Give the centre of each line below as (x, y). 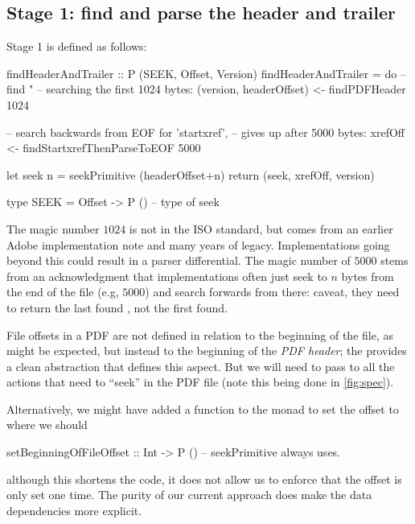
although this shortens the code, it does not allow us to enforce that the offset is (204, 479)
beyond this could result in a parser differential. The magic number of (179, 260)
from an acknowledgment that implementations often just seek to (167, 276)
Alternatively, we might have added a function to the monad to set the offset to (203, 408)
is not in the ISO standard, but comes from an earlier (261, 228)
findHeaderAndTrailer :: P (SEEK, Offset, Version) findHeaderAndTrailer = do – (206, 73)
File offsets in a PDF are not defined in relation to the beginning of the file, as (200, 334)
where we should (47, 425)
